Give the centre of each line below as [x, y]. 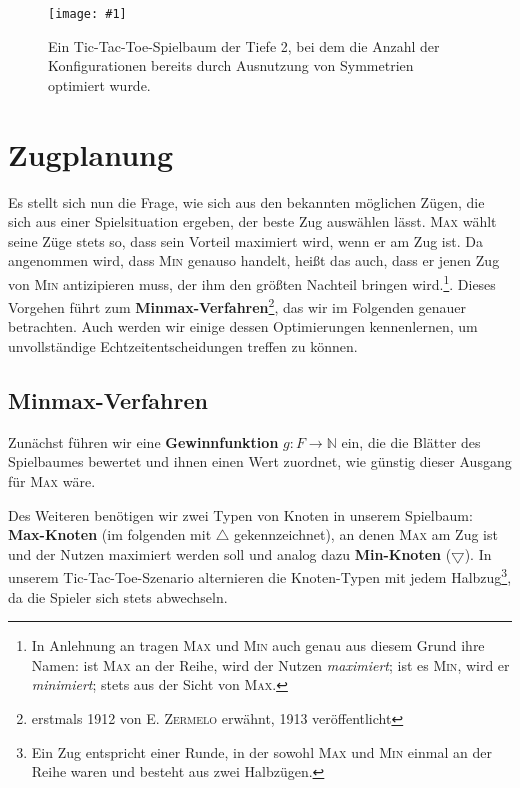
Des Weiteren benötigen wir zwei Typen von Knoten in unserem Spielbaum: [240, 514]
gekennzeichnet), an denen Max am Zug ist [366, 534]
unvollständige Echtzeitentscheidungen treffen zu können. [183, 346]
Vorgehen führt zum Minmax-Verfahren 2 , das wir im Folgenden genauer [237, 305]
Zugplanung [91, 153]
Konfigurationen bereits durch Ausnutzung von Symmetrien [231, 65]
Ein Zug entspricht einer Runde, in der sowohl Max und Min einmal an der [261, 751]
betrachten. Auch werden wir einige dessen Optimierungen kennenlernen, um [243, 326]
